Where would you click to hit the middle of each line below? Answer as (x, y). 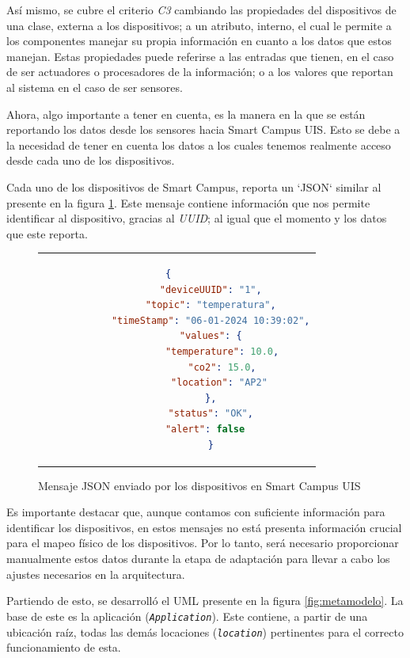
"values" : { (211, 336)
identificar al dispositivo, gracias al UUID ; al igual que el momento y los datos (197, 218)
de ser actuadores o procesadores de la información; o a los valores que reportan (200, 72)
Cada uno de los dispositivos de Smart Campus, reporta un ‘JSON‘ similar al (194, 186)
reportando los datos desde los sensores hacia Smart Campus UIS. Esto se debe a (203, 129)
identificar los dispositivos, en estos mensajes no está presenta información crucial (204, 527)
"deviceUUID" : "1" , (211, 289)
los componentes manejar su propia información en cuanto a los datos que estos (199, 41)
